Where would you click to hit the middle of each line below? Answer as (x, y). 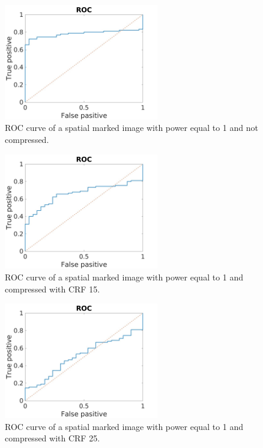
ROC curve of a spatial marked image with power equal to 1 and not (131, 128)
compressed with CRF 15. (53, 289)
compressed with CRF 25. (53, 438)
